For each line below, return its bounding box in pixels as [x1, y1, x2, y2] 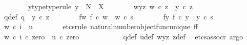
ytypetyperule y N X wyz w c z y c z [28, 1, 193, 11]
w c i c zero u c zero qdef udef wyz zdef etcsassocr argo [4, 31, 243, 41]
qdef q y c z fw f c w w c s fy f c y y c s [4, 11, 214, 21]
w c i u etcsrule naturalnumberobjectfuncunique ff [4, 21, 198, 32]
